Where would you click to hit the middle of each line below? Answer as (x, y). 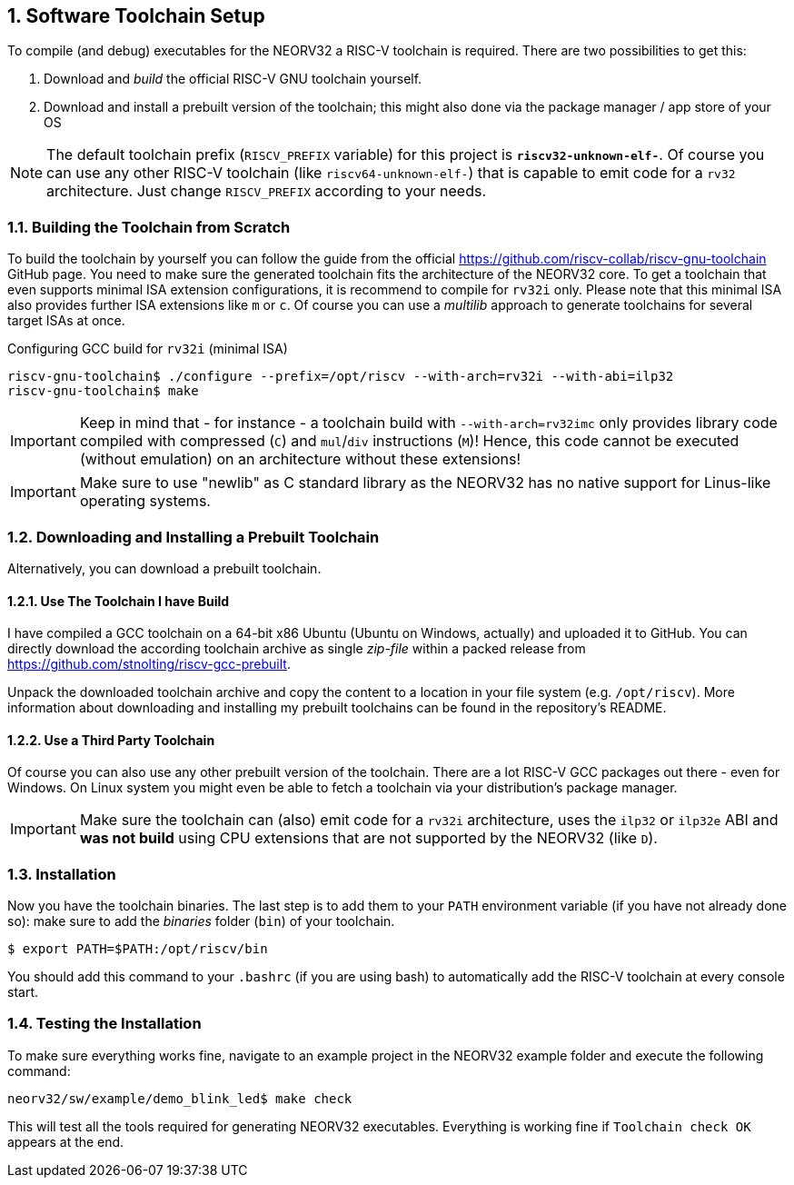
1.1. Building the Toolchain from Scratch (149, 227)
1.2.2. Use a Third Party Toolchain (111, 740)
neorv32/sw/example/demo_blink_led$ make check (180, 1098)
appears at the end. (66, 1141)
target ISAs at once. (66, 321)
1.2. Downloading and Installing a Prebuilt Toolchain (194, 537)
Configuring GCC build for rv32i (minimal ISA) (148, 349)
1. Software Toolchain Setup (136, 16)
